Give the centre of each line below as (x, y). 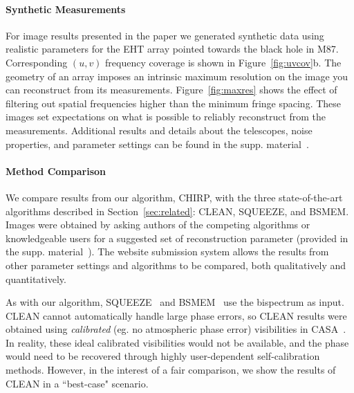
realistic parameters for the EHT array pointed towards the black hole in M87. (172, 49)
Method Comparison (56, 171)
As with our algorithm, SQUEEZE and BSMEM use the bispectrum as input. (175, 302)
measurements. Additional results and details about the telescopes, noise (159, 130)
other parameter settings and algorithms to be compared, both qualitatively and (176, 265)
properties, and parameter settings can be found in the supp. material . (157, 144)
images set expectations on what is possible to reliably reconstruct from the (166, 117)
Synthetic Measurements (66, 9)
